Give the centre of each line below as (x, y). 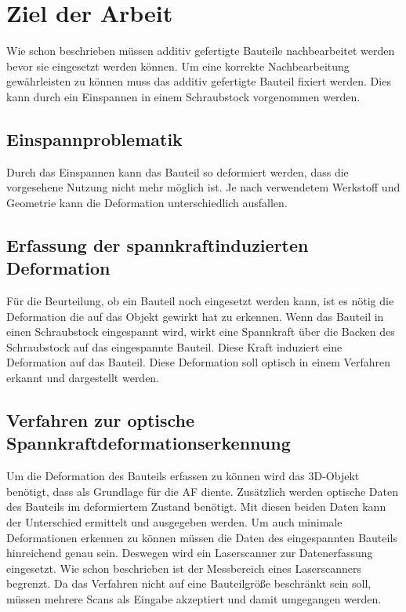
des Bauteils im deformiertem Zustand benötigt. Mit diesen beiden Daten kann (196, 506)
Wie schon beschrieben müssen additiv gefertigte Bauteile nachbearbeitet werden (201, 51)
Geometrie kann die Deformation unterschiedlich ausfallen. (147, 202)
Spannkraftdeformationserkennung (149, 443)
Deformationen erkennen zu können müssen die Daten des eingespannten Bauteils (202, 537)
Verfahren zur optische (101, 420)
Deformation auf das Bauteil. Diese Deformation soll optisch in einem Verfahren (199, 362)
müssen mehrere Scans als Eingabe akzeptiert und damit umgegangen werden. (194, 598)
